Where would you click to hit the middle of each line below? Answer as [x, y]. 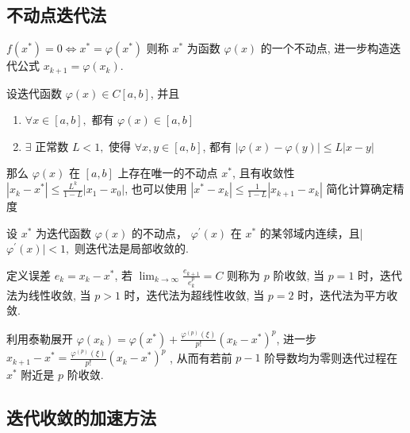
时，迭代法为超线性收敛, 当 [194, 294]
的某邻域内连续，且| [311, 232]
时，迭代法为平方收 [348, 294]
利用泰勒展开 [40, 338]
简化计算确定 [360, 189]
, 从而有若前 [201, 357]
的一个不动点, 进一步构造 [325, 48]
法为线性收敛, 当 [49, 294]
